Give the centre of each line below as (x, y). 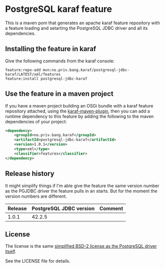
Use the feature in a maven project (59, 94)
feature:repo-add (23, 70)
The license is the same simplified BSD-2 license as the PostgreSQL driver (81, 246)
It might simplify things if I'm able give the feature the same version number (82, 186)
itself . (11, 252)
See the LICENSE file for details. (38, 261)
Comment (111, 208)
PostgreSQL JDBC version (63, 208)
